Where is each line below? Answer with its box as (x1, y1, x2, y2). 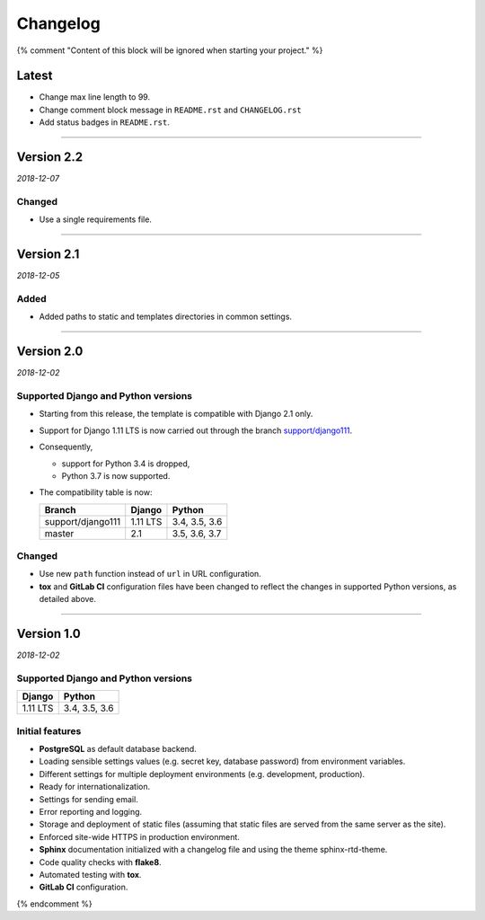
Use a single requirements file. (39, 214, 153, 225)
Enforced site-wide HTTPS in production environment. (39, 831, 240, 842)
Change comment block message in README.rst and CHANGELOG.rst (39, 104, 302, 115)
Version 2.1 (16, 247, 80, 262)
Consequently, (39, 441, 93, 453)
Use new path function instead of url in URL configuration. (39, 569, 262, 579)
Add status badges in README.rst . (39, 117, 170, 128)
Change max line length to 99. (39, 92, 151, 102)
